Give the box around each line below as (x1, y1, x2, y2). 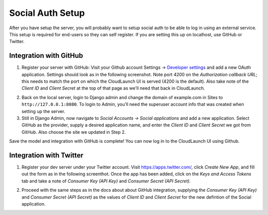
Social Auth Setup (9, 7, 85, 18)
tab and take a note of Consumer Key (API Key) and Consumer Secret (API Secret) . (21, 178, 191, 184)
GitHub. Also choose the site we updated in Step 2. (21, 129, 126, 135)
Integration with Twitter (9, 151, 84, 160)
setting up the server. (21, 108, 66, 114)
